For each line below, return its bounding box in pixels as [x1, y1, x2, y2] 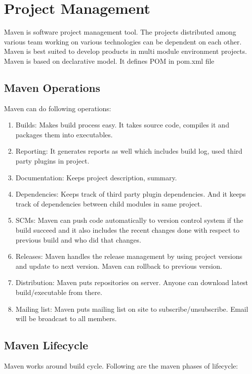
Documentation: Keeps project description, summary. [15, 172, 177, 182]
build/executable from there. [15, 287, 102, 297]
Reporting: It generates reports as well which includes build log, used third [15, 146, 243, 156]
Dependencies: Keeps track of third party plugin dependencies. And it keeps [15, 189, 246, 199]
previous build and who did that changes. [15, 234, 141, 245]
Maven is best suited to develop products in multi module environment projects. [4, 46, 247, 56]
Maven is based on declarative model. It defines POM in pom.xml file [4, 55, 214, 66]
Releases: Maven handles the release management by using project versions [15, 251, 243, 261]
